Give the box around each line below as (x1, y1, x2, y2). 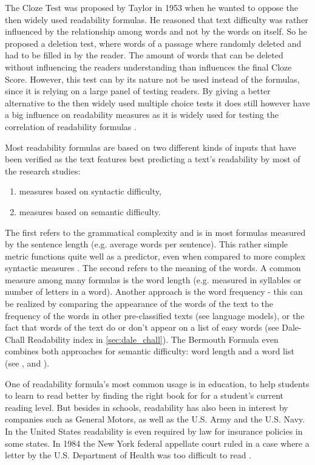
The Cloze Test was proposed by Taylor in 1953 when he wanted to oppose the (5, 1, 298, 13)
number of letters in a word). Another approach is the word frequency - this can (5, 285, 303, 298)
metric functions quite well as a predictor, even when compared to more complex (5, 249, 305, 262)
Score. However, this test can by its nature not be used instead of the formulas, (5, 72, 300, 85)
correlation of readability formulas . (5, 120, 137, 133)
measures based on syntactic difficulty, (19, 185, 161, 198)
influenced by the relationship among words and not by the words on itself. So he (5, 25, 307, 38)
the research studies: (5, 164, 81, 177)
